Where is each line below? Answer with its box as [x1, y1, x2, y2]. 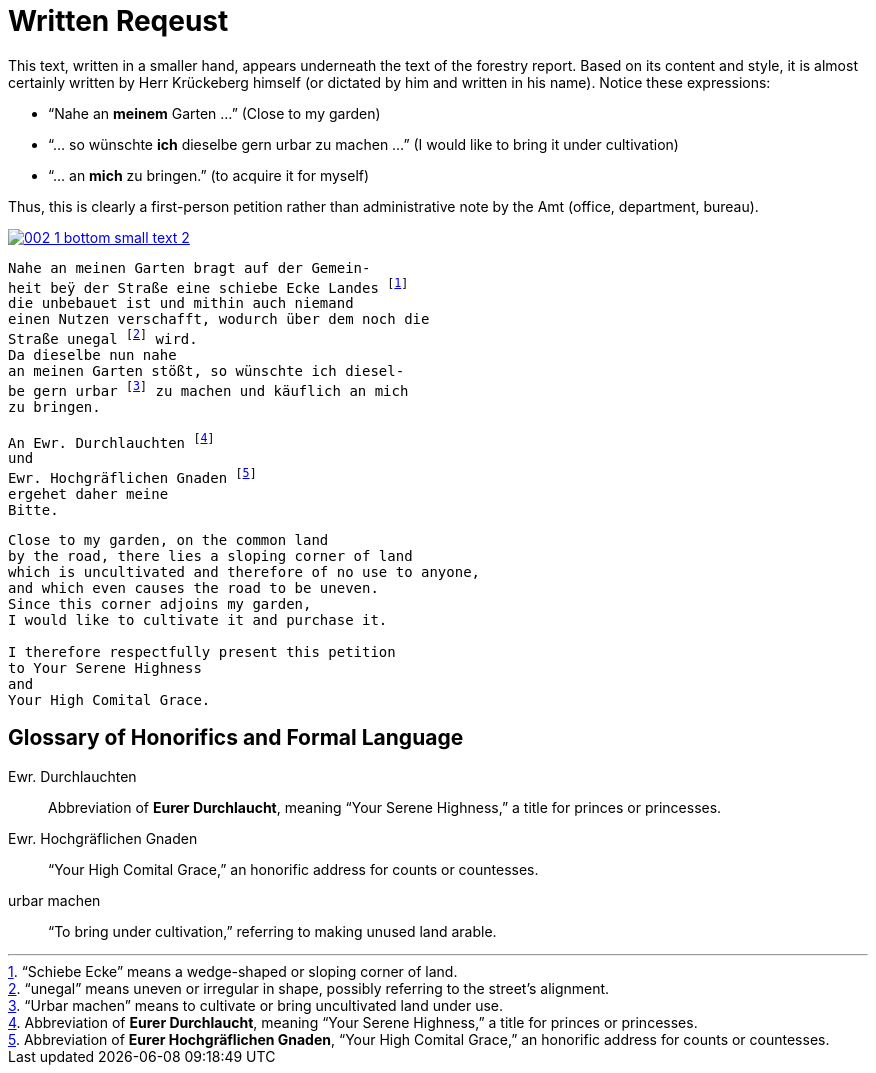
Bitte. [8, 502, 59, 519]
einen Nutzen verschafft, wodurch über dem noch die [8, 311, 430, 328]
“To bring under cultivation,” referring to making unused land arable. [48, 922, 497, 940]
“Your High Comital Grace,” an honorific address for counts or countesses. [48, 860, 539, 878]
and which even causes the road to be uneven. [8, 580, 379, 597]
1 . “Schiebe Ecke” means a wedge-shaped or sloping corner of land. [8, 962, 458, 980]
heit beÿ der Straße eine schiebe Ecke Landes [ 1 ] [8, 275, 409, 296]
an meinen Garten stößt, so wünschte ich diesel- [8, 363, 405, 380]
